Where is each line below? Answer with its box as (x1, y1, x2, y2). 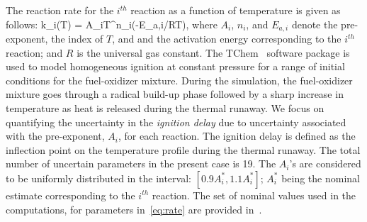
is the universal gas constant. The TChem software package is (77, 45, 350, 60)
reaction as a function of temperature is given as (130, 3, 341, 17)
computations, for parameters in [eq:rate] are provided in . (6, 201, 262, 216)
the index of (51, 31, 103, 46)
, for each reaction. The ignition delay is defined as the (118, 128, 356, 143)
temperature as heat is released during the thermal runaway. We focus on (6, 101, 324, 116)
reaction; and (6, 45, 63, 60)
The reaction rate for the (6, 3, 114, 17)
